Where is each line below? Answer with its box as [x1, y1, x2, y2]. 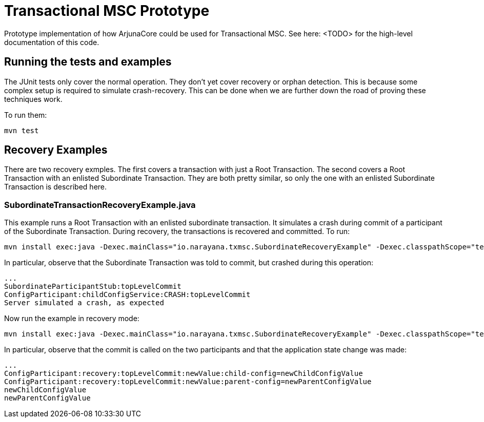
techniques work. [4, 94, 63, 103]
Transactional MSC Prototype [4, 2, 210, 19]
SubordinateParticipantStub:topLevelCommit [4, 282, 181, 291]
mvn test [4, 126, 39, 135]
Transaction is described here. [4, 182, 107, 192]
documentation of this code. [4, 37, 99, 47]
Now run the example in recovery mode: [4, 314, 139, 323]
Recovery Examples [4, 143, 108, 157]
